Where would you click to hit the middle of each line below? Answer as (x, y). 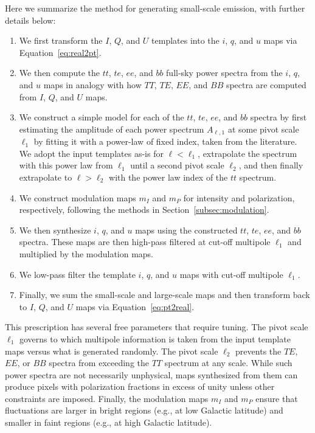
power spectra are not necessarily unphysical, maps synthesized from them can (151, 374)
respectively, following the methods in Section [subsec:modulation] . (144, 210)
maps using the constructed (186, 230)
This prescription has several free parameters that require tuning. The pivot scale (157, 327)
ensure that (277, 398)
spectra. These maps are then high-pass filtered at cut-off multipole (145, 242)
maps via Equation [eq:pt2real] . (135, 306)
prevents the (258, 351)
